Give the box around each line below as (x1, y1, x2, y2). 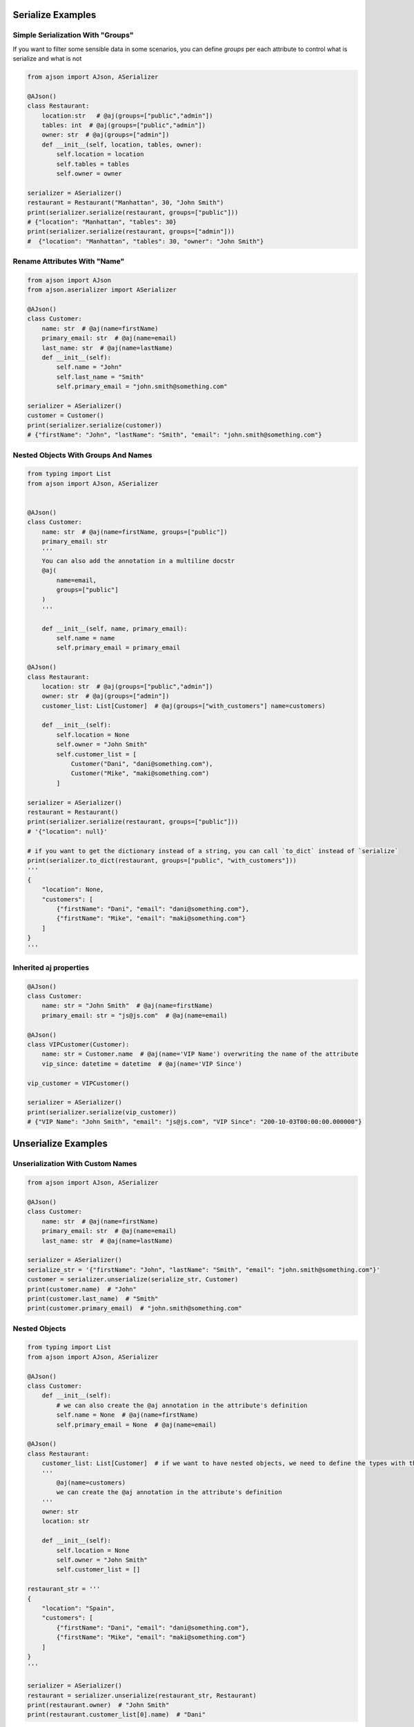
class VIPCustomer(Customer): (27, 1040, 130, 1048)
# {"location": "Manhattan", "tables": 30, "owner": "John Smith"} (27, 237, 264, 245)
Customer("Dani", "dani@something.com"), (70, 760, 213, 768)
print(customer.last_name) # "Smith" (27, 1295, 159, 1302)
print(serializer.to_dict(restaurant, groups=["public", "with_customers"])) (27, 857, 297, 864)
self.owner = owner (56, 170, 122, 178)
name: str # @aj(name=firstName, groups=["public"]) (41, 528, 228, 535)
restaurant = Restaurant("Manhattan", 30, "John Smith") (27, 199, 224, 207)
